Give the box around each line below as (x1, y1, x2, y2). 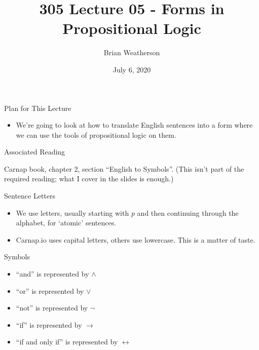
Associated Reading (4, 146, 65, 157)
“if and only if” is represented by (16, 336, 118, 347)
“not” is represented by (16, 302, 88, 313)
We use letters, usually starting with (16, 207, 129, 218)
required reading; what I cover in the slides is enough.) (4, 173, 174, 184)
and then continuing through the (137, 207, 239, 218)
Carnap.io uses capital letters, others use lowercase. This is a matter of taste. (16, 234, 255, 245)
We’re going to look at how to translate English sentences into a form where (16, 120, 253, 130)
